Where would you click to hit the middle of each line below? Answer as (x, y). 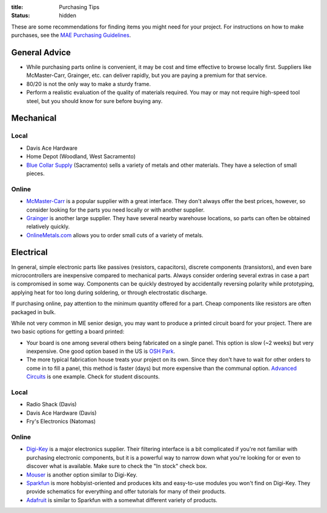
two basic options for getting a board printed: (68, 332)
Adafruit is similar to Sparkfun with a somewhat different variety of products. (122, 500)
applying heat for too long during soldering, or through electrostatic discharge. (109, 292)
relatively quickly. (48, 227)
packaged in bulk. (33, 312)
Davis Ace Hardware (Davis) (61, 413)
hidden (68, 16)
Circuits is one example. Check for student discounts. (93, 377)
